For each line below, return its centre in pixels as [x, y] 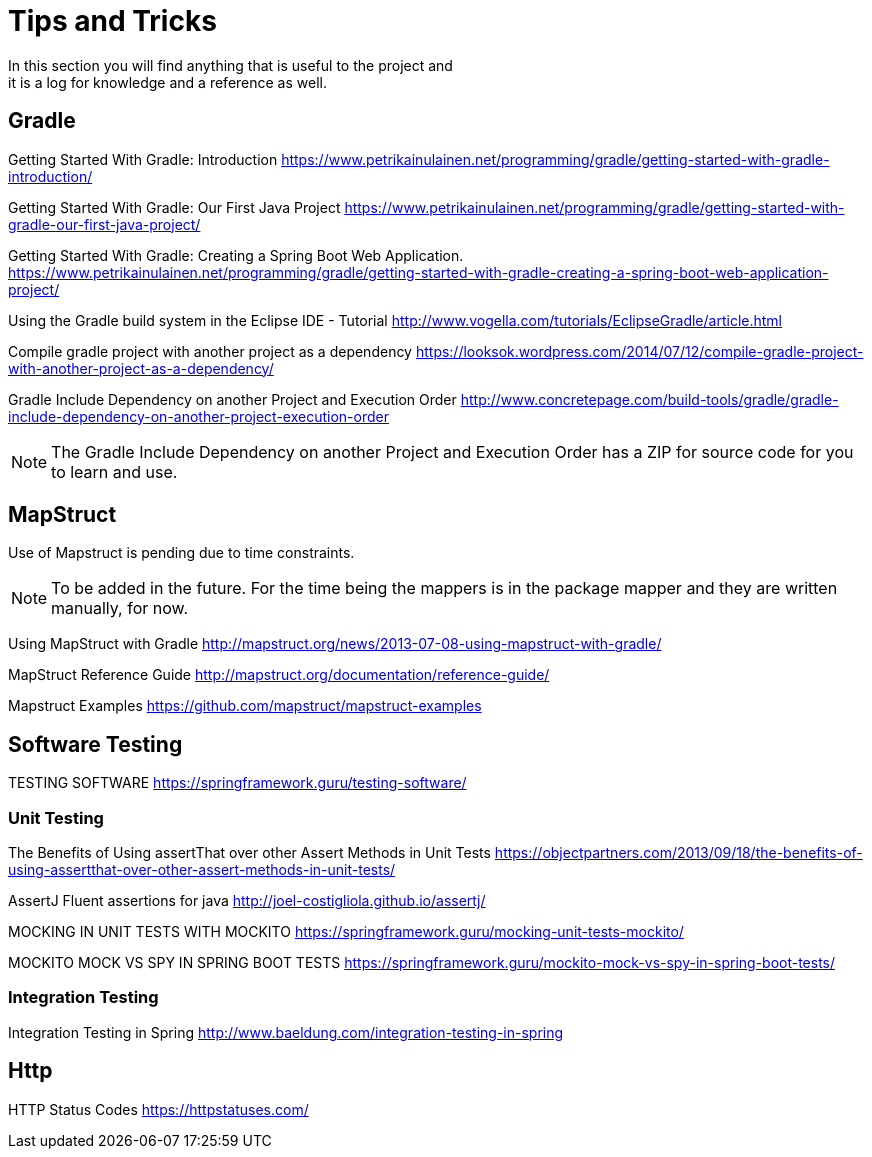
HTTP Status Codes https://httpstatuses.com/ [158, 1109]
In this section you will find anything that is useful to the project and [230, 65]
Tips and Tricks [112, 21]
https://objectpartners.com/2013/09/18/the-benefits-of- [678, 853]
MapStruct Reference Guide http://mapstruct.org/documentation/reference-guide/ [279, 675]
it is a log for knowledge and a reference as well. [167, 82]
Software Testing [95, 744]
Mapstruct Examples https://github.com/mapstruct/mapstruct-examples [245, 706]
